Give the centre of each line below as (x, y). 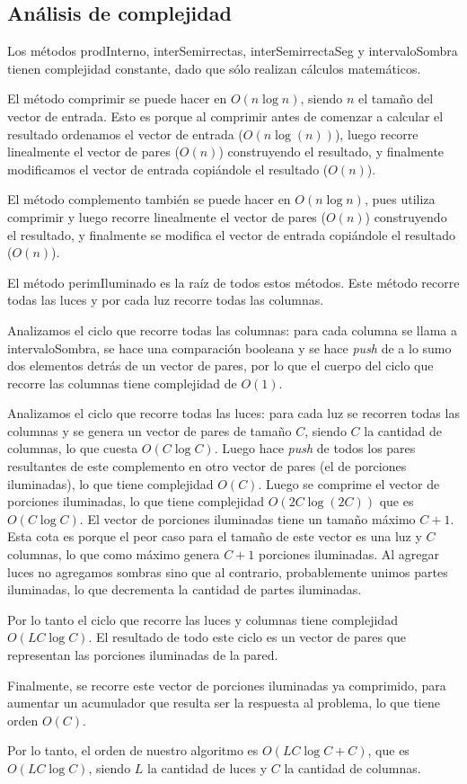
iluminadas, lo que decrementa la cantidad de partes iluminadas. (185, 589)
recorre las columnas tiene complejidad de (122, 383)
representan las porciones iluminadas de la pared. (143, 655)
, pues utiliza (400, 199)
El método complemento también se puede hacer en (149, 199)
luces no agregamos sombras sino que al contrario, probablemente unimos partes (228, 571)
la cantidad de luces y (207, 767)
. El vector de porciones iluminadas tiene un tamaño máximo (247, 518)
